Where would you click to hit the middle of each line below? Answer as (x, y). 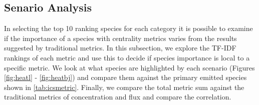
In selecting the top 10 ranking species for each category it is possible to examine (128, 28)
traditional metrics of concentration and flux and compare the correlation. (118, 97)
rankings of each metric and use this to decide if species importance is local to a (127, 57)
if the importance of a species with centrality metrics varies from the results (120, 38)
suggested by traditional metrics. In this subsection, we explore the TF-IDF (120, 48)
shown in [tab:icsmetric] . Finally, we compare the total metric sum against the (124, 87)
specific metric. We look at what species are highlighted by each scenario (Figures (129, 67)
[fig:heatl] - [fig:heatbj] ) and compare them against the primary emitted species (125, 77)
